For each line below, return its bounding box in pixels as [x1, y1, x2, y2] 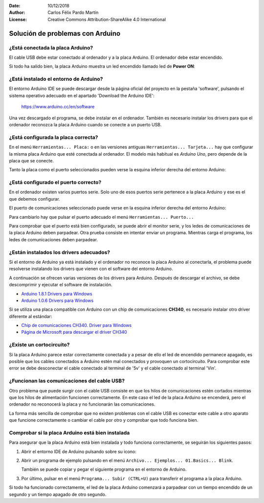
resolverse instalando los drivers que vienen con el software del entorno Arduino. [9, 266, 173, 272]
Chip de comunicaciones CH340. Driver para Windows [21, 322, 132, 328]
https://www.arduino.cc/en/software [21, 104, 95, 110]
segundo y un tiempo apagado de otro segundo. [9, 491, 107, 497]
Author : [9, 10, 25, 16]
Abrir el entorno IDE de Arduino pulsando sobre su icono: [21, 448, 136, 455]
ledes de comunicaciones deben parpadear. [9, 236, 98, 242]
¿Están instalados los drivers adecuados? [9, 249, 110, 255]
